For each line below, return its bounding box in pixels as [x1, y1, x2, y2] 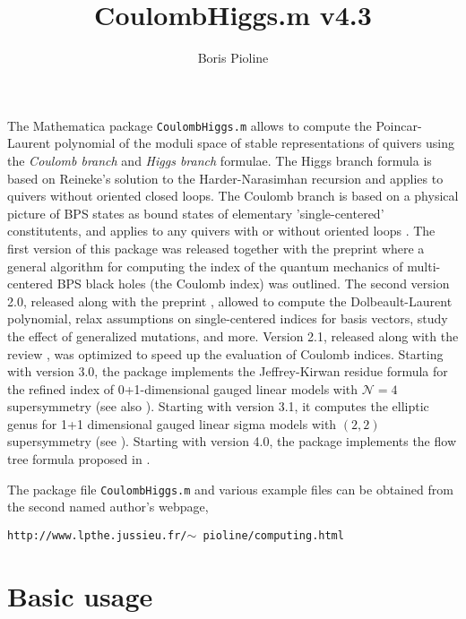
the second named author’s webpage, [7, 497, 209, 516]
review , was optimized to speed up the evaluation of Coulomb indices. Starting [7, 344, 444, 363]
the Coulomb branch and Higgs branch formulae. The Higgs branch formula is [7, 150, 432, 169]
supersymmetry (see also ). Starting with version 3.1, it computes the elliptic [7, 397, 429, 416]
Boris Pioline [197, 48, 269, 67]
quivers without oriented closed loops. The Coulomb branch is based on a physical [7, 186, 459, 205]
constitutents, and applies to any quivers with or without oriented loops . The [7, 221, 436, 240]
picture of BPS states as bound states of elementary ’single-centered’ [7, 203, 384, 222]
